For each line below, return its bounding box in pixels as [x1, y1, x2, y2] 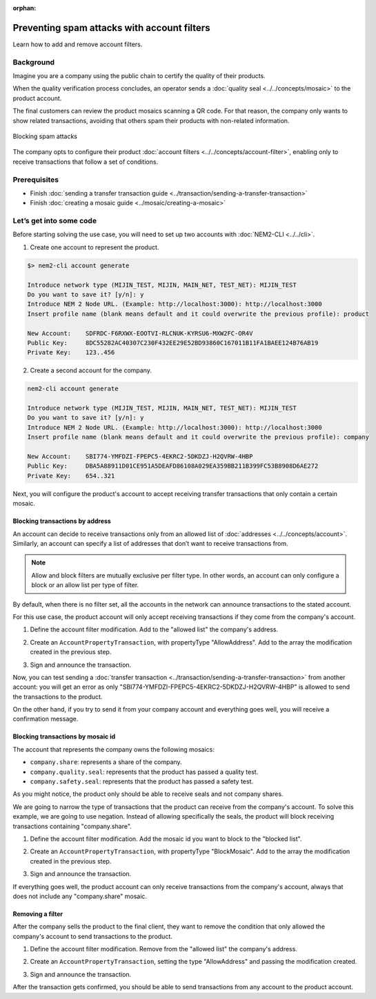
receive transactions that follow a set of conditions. [12, 158, 159, 166]
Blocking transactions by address [12, 517, 112, 525]
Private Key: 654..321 [27, 472, 115, 479]
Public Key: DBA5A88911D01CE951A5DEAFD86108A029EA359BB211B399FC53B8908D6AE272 [27, 462, 319, 470]
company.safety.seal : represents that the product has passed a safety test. [30, 777, 253, 786]
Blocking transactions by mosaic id [12, 732, 116, 741]
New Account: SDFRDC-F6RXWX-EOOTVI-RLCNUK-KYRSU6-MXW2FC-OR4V [27, 329, 253, 337]
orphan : [12, 4, 37, 12]
